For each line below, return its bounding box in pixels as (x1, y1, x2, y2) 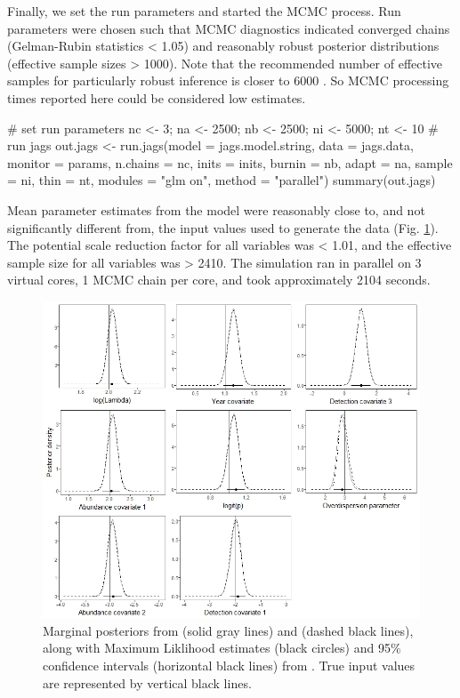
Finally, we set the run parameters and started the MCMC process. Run (7, 2, 401, 20)
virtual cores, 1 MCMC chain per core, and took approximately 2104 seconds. (7, 270, 431, 289)
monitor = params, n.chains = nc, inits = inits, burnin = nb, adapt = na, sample (7, 153, 453, 172)
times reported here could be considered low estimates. (7, 88, 306, 107)
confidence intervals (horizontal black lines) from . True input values (43, 655, 416, 674)
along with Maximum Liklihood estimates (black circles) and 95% (43, 638, 401, 657)
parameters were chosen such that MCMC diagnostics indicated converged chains (7, 19, 450, 37)
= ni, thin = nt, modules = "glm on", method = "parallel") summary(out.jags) (7, 171, 436, 189)
